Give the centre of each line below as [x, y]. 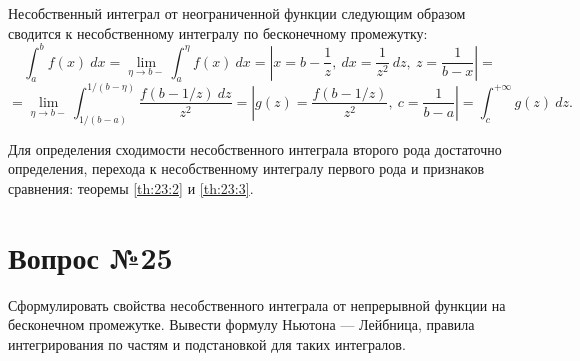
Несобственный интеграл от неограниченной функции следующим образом [237, 13]
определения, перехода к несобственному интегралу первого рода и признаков [246, 168]
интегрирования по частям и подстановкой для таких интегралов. [207, 343]
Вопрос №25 [90, 256]
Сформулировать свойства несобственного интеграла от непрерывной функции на [257, 304]
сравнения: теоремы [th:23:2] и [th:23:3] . [131, 188]
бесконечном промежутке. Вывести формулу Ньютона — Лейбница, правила [241, 324]
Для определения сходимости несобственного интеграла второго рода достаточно [255, 148]
